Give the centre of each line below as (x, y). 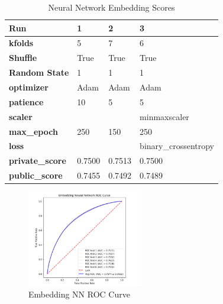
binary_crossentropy (177, 146)
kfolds (21, 43)
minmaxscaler (164, 116)
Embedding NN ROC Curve (79, 294)
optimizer (29, 87)
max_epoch (33, 131)
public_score (36, 175)
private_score (38, 161)
